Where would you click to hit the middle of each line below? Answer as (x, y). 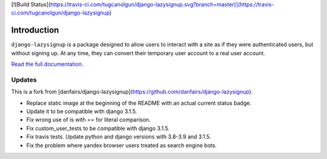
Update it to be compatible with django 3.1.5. (82, 111)
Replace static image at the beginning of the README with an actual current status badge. (139, 103)
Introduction (35, 30)
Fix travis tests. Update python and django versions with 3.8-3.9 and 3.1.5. (119, 137)
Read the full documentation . (47, 64)
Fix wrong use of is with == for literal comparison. (88, 120)
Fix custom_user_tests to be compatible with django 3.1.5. (98, 128)
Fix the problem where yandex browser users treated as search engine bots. (122, 145)
